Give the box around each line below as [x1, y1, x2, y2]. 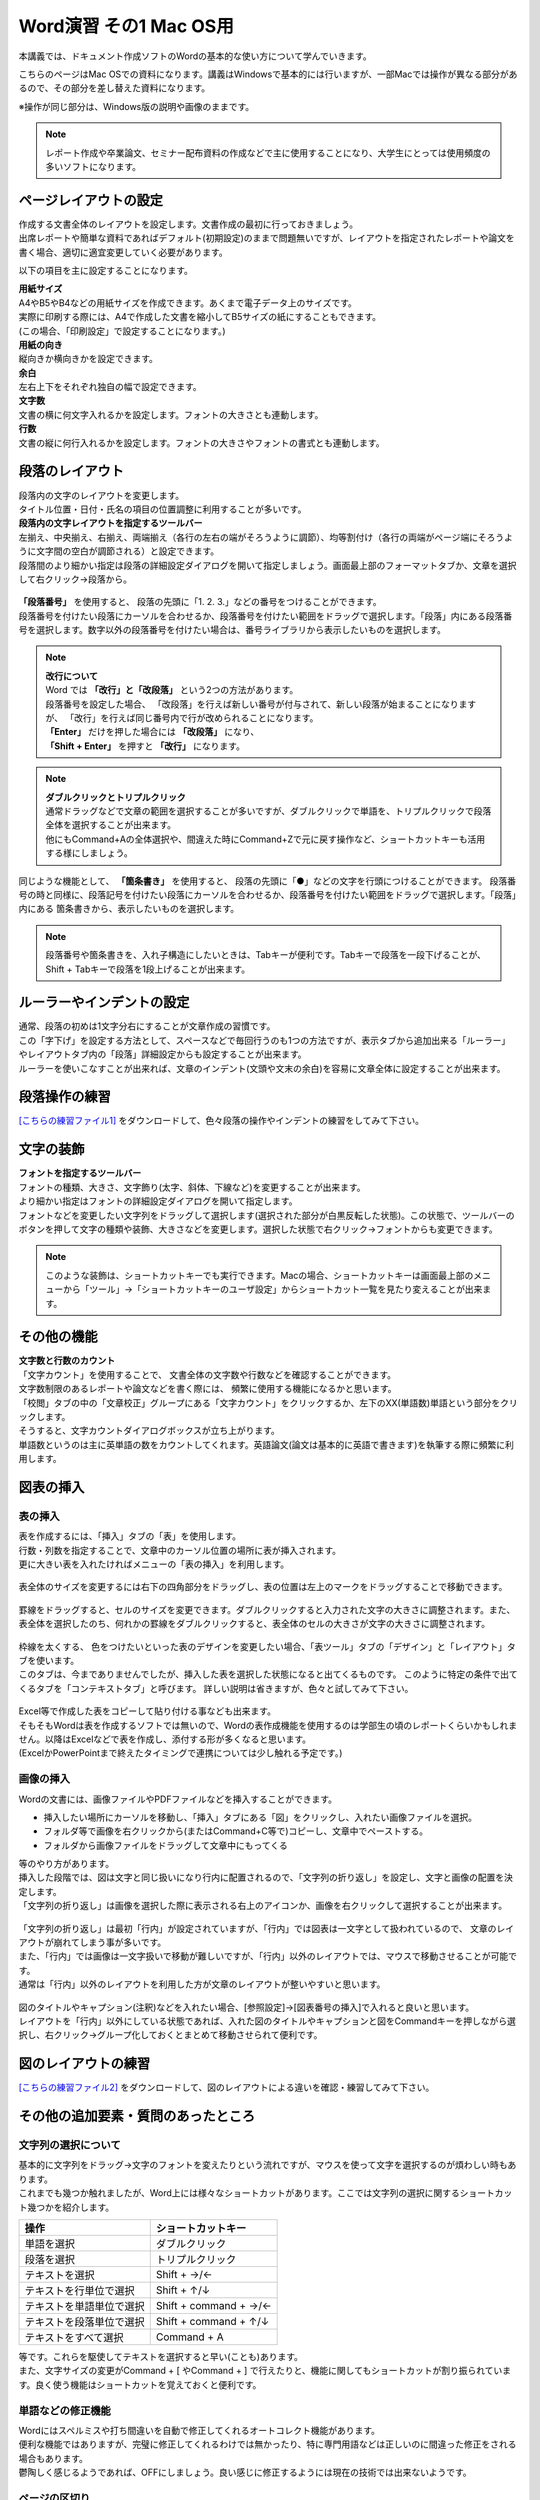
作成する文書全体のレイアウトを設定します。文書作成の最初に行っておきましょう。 [18, 218, 359, 230]
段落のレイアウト [18, 463, 124, 480]
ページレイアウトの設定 [18, 191, 164, 209]
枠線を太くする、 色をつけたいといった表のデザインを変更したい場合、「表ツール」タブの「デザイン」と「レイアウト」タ [18, 1640, 516, 1652]
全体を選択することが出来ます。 [45, 819, 177, 831]
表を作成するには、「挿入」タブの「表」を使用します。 [18, 1530, 242, 1542]
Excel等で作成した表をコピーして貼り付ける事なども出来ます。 [18, 1705, 277, 1717]
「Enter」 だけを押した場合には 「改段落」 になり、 [45, 726, 260, 738]
